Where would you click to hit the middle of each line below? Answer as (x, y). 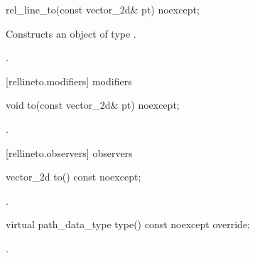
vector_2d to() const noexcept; (74, 177)
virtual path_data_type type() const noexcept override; (128, 224)
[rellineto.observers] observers (69, 152)
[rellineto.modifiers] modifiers (69, 81)
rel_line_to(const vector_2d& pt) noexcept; (103, 9)
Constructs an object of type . (71, 33)
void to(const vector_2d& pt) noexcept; (93, 105)
